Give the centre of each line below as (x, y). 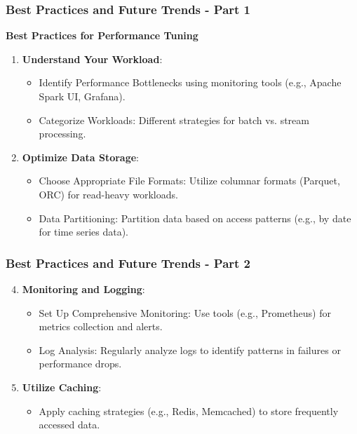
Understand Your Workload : (92, 59)
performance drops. (80, 364)
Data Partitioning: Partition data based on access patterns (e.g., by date (195, 218)
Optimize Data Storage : (81, 157)
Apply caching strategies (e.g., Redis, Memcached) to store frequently (189, 411)
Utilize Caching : (62, 387)
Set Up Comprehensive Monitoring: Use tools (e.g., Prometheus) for (185, 312)
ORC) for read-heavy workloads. (108, 194)
